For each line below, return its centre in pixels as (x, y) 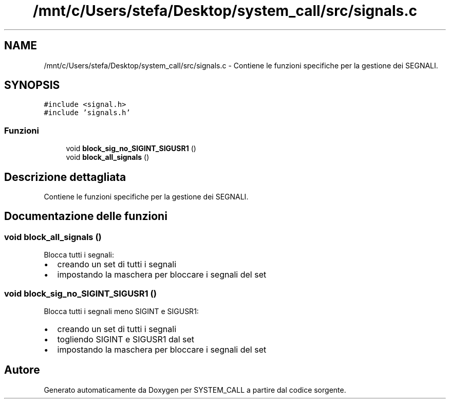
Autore (22, 370)
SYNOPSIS (32, 85)
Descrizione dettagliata (65, 177)
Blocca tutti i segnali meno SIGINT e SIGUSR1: (121, 311)
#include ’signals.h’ (87, 113)
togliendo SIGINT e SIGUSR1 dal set (126, 339)
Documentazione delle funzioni (86, 216)
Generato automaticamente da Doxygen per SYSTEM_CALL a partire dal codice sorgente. (195, 390)
